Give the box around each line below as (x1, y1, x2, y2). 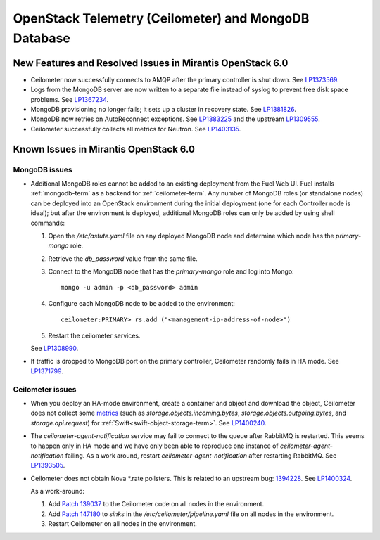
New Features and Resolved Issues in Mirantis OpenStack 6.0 (13, 57, 289, 69)
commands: (30, 219, 65, 227)
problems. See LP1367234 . (30, 95, 109, 103)
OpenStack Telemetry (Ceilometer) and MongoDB (13, 11, 310, 26)
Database (13, 30, 70, 46)
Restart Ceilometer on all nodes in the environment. (48, 520, 197, 528)
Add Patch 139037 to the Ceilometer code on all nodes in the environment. (48, 500, 265, 508)
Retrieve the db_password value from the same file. (48, 254, 198, 263)
